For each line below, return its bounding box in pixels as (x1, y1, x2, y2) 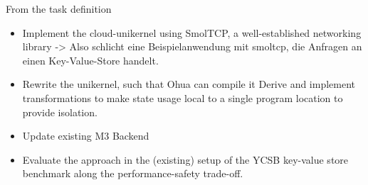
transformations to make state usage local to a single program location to (22, 90, 343, 105)
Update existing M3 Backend (22, 128, 149, 143)
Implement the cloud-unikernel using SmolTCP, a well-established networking (22, 25, 362, 40)
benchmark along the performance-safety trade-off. (22, 166, 243, 181)
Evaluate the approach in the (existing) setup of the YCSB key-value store (22, 152, 349, 167)
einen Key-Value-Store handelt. (22, 52, 159, 67)
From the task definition (6, 1, 112, 16)
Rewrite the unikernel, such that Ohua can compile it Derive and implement (22, 77, 356, 91)
